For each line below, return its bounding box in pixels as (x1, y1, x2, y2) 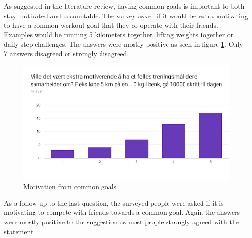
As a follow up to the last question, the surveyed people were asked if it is (4, 197, 224, 207)
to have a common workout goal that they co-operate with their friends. (4, 20, 218, 30)
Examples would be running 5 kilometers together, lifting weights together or (4, 29, 234, 39)
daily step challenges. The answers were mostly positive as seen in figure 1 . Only (4, 39, 243, 49)
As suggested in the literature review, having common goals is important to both (4, 1, 245, 11)
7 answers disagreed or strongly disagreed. (4, 48, 129, 58)
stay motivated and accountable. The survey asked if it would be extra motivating (4, 10, 248, 20)
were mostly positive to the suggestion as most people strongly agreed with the (4, 216, 239, 226)
